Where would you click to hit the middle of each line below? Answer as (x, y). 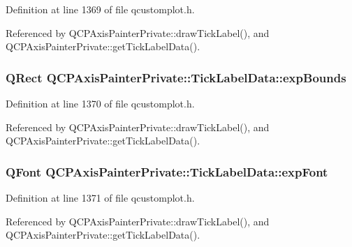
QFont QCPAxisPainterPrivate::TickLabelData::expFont (167, 171)
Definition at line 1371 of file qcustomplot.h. (100, 197)
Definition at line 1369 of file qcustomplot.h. (100, 9)
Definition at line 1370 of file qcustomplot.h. (100, 103)
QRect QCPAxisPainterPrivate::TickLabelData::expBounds (176, 77)
